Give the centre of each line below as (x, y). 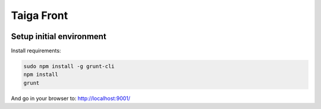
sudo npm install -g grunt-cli (69, 66)
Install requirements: (36, 51)
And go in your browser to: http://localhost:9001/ (71, 98)
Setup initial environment (59, 36)
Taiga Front (40, 15)
